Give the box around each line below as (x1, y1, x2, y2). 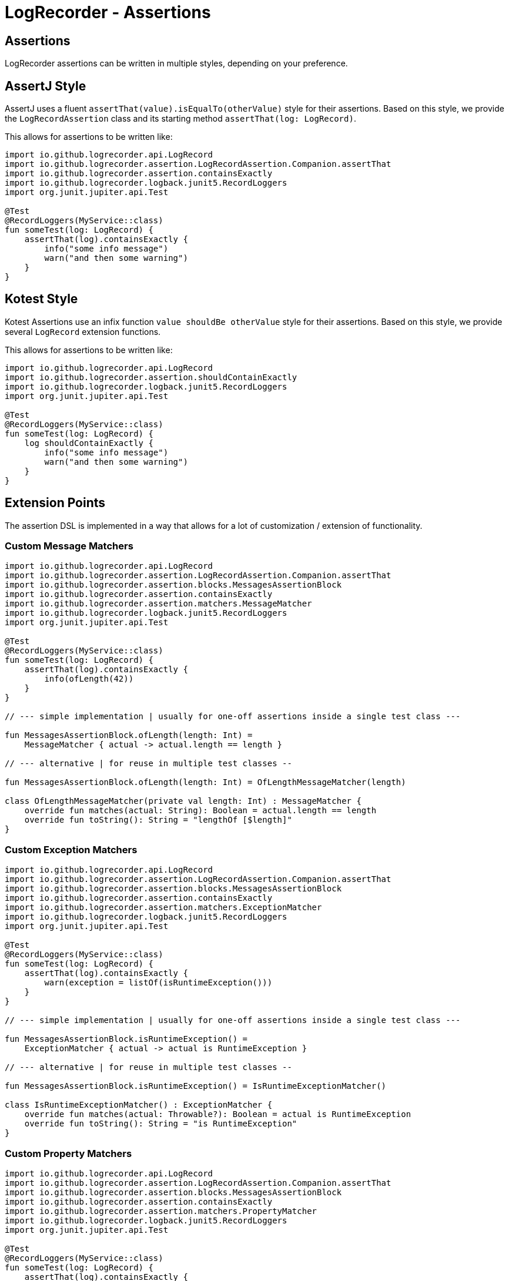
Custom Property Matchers (5, 1147, 132, 1159)
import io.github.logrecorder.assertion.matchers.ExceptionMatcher (5, 903, 322, 913)
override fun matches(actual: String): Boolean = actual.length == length (24, 806, 377, 816)
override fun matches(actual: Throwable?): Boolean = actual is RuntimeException (24, 1109, 411, 1119)
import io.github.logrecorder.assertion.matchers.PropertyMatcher (5, 1206, 317, 1216)
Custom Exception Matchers (5, 843, 138, 856)
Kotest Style (5, 291, 78, 307)
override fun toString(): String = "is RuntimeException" (24, 1119, 297, 1129)
